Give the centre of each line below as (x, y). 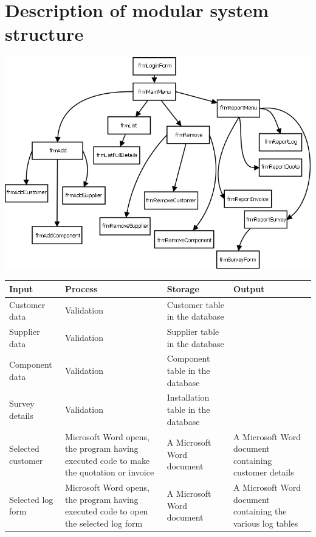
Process (81, 288)
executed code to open (106, 511)
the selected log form (104, 523)
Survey (22, 403)
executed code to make (107, 460)
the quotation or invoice (109, 472)
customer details (263, 472)
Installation (188, 397)
